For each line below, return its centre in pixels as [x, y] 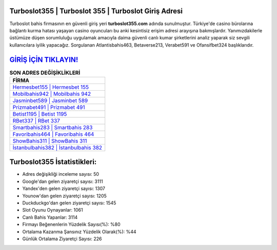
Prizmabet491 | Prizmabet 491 [49, 107]
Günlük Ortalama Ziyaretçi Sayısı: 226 [62, 239]
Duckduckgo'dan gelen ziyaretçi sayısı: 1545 [69, 203]
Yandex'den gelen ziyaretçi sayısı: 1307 [64, 189]
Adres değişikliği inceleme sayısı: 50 [61, 174]
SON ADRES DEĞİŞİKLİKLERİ [45, 73]
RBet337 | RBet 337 [36, 120]
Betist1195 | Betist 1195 [40, 114]
